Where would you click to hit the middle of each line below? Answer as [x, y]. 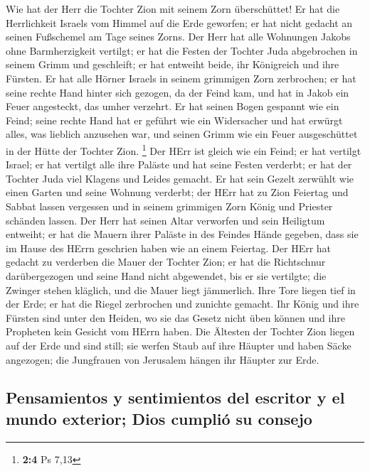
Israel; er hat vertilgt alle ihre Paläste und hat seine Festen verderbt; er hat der [179, 164]
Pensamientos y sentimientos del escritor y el [175, 397]
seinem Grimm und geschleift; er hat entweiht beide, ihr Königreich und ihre [173, 64]
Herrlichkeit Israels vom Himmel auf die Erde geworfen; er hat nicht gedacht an [179, 22]
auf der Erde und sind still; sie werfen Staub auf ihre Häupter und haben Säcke [179, 345]
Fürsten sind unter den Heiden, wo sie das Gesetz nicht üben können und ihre [175, 317]
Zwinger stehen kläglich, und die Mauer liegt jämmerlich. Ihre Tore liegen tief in [181, 289]
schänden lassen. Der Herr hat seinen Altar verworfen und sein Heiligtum [165, 220]
